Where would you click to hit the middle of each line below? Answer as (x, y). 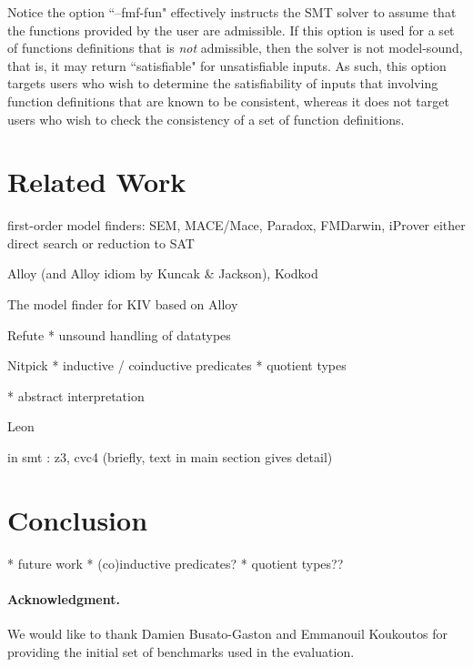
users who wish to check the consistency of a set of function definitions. (206, 119)
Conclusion (78, 519)
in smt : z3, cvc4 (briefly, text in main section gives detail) (170, 457)
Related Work (97, 182)
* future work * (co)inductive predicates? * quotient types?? (176, 563)
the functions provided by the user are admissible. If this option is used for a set (231, 30)
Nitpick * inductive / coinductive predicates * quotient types (177, 365)
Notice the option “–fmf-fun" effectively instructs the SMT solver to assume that (232, 12)
